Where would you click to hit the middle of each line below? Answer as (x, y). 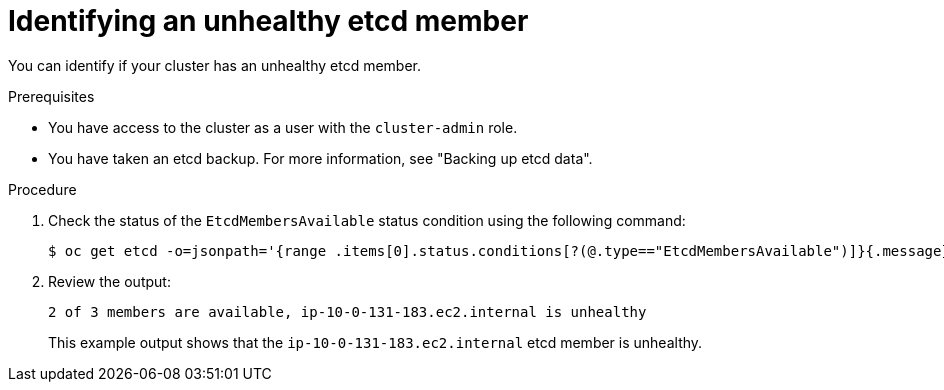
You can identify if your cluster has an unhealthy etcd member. (214, 65)
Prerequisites (51, 96)
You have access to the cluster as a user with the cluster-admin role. (283, 127)
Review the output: (109, 281)
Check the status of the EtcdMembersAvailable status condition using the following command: (367, 220)
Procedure (42, 189)
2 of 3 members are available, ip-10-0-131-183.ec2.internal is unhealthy (347, 311)
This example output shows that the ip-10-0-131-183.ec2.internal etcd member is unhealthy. (375, 342)
